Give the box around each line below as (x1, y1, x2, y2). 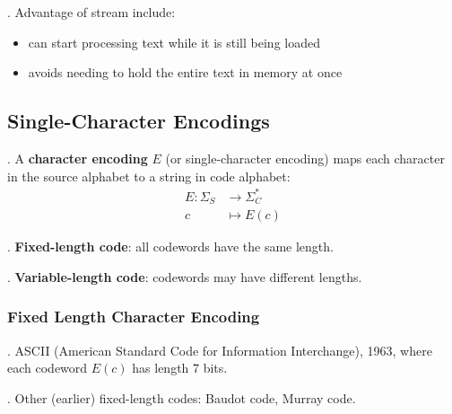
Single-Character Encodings (7, 107, 270, 135)
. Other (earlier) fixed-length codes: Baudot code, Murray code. (7, 388, 356, 407)
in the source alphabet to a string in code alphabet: (7, 166, 291, 185)
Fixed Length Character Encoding (7, 305, 260, 328)
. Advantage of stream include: (7, 3, 176, 21)
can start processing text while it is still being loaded (28, 32, 320, 51)
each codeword (7, 358, 88, 377)
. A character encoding (7, 148, 148, 167)
